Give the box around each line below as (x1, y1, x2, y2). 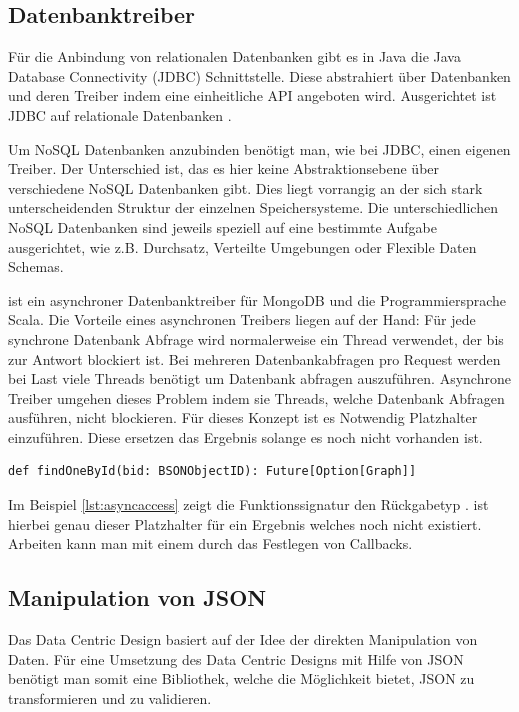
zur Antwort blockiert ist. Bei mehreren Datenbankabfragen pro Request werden (8, 348, 501, 369)
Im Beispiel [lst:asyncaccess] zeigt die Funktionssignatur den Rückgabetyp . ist (8, 494, 489, 515)
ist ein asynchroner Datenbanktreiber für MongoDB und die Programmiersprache (8, 289, 507, 310)
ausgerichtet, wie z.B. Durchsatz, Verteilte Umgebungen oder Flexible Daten (8, 236, 477, 257)
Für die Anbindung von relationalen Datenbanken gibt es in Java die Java (8, 46, 461, 67)
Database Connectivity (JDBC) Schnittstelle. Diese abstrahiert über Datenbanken (8, 65, 511, 86)
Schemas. (8, 256, 64, 277)
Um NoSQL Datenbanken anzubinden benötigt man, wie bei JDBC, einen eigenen (8, 138, 511, 159)
